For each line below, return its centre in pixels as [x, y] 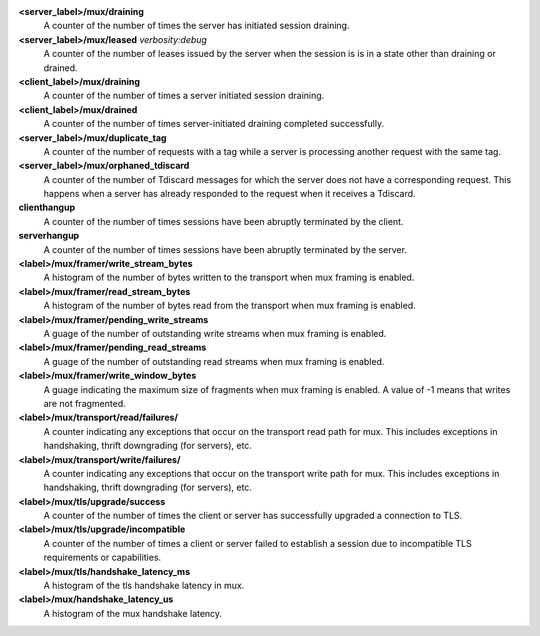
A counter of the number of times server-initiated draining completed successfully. [214, 124]
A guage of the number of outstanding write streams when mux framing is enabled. [215, 333]
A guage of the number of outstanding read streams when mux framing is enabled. [214, 361]
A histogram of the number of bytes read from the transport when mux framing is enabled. [230, 306]
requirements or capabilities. [102, 557]
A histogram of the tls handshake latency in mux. [144, 586]
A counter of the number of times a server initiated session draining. [184, 96]
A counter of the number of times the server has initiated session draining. [196, 26]
